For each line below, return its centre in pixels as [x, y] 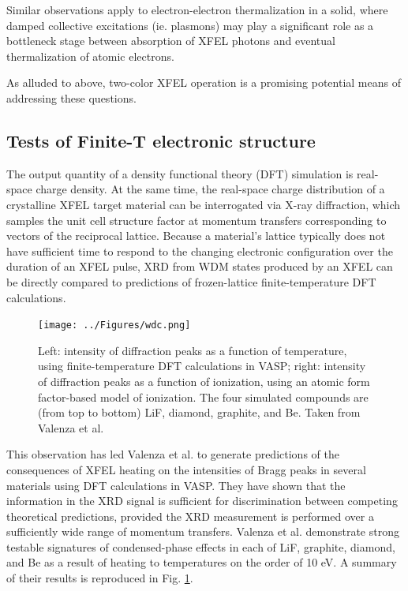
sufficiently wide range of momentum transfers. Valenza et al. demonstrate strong [203, 531]
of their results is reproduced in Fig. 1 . [100, 578]
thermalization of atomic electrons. [90, 56]
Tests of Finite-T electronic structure [161, 140]
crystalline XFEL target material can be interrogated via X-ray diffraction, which [204, 204]
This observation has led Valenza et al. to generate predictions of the [173, 454]
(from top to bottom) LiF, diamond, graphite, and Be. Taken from [199, 412]
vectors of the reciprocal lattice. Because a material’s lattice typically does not [196, 236]
